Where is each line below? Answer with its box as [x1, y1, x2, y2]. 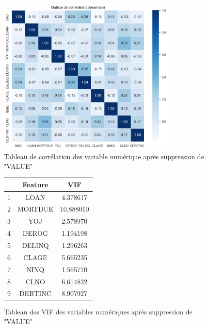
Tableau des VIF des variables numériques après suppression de [4, 307, 192, 317]
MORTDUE [17, 204, 53, 214]
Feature [22, 179, 48, 189]
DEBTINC [19, 288, 51, 298]
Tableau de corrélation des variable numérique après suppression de [4, 151, 204, 162]
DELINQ [22, 240, 49, 250]
